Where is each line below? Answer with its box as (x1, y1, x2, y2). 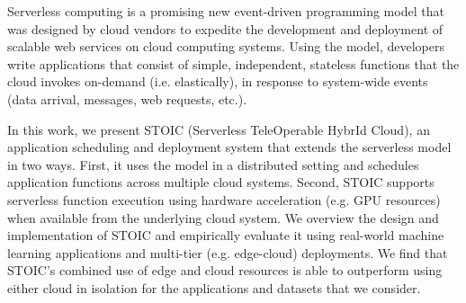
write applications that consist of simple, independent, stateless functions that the (7, 54, 460, 73)
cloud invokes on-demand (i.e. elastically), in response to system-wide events (7, 72, 428, 91)
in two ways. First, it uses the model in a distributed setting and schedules (7, 155, 419, 174)
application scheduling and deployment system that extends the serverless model (7, 138, 452, 156)
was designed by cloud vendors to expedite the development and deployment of (7, 19, 444, 38)
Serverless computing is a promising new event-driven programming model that (7, 2, 444, 20)
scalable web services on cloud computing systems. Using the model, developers (7, 37, 444, 56)
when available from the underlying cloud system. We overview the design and (7, 208, 439, 227)
